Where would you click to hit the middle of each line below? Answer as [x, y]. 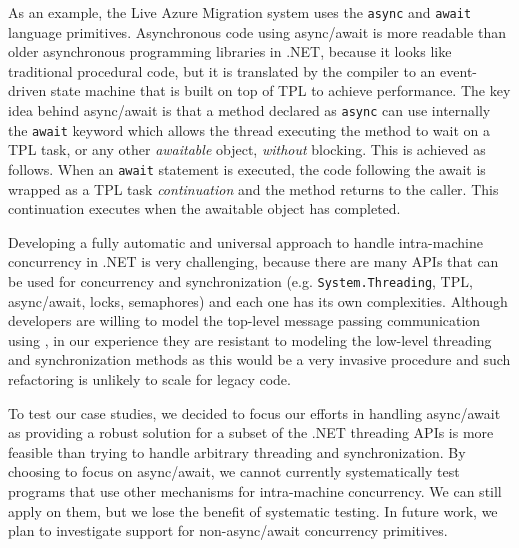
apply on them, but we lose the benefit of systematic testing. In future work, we [253, 510]
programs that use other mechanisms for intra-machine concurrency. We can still [255, 490]
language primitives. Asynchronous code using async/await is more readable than [257, 31]
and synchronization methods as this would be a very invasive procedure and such [259, 359]
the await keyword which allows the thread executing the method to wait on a [249, 129]
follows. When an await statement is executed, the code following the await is [247, 168]
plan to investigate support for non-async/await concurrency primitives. [228, 530]
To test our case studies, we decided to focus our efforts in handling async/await [254, 412]
